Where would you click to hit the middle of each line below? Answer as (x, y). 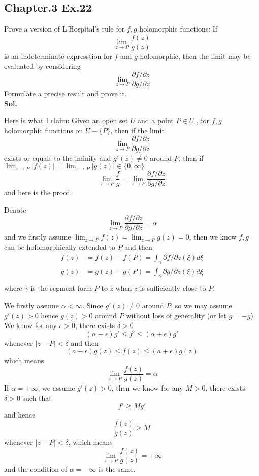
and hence (20, 415)
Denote (15, 209)
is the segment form (61, 288)
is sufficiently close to (173, 288)
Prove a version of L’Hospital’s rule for (64, 29)
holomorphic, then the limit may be (195, 56)
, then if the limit (137, 130)
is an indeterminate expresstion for (58, 56)
